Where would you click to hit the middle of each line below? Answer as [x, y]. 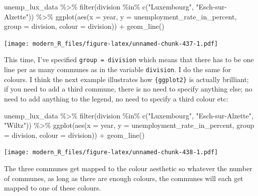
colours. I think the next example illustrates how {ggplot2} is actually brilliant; [127, 79]
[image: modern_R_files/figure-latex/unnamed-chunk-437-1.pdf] [111, 44]
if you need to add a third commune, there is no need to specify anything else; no [128, 89]
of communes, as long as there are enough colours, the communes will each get [124, 178]
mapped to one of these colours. [53, 188]
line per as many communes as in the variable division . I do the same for [118, 69]
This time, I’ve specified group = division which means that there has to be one [129, 59]
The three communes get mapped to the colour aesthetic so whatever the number [128, 168]
